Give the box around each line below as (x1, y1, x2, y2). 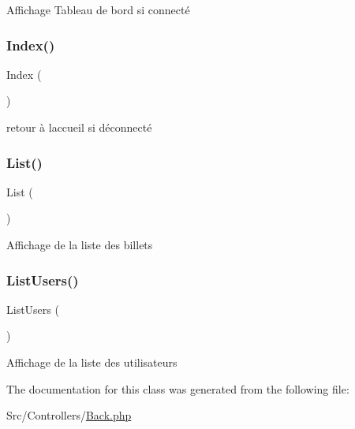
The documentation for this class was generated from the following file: (6, 380, 349, 397)
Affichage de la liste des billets (6, 237, 153, 252)
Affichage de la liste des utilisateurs (6, 354, 177, 370)
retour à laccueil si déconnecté (6, 119, 152, 135)
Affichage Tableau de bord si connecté (6, 2, 190, 17)
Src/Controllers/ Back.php (6, 407, 132, 423)
